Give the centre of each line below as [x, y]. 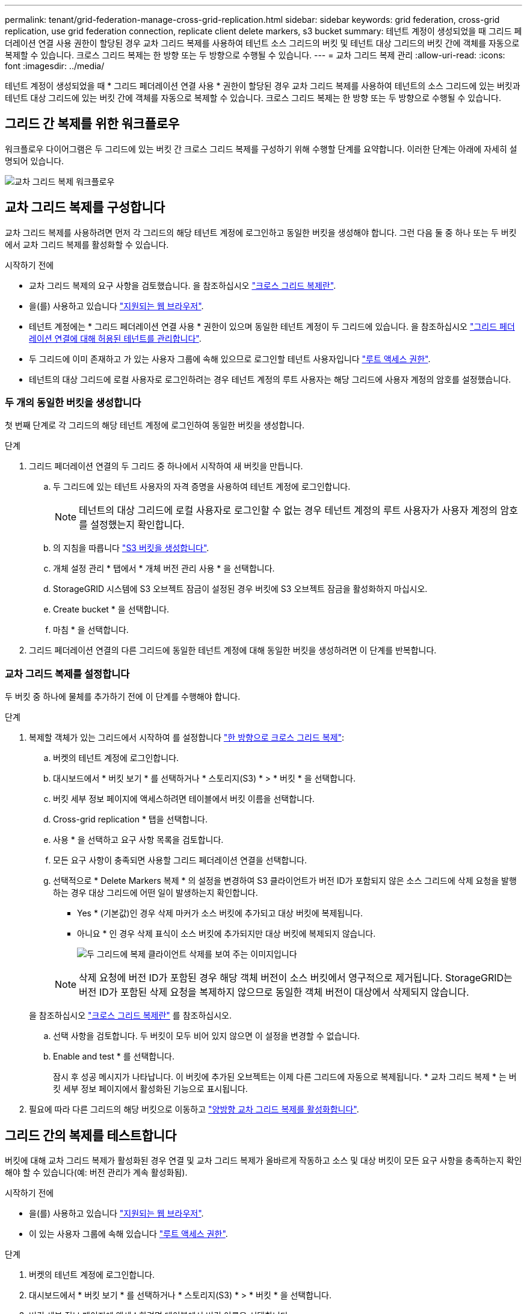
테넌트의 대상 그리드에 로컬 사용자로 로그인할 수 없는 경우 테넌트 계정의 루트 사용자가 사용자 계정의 [288, 510]
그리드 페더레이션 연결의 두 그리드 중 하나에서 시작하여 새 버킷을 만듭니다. [166, 466]
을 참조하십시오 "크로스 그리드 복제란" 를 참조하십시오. [130, 1016]
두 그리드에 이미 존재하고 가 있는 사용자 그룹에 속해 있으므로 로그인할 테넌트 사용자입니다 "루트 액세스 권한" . [230, 359]
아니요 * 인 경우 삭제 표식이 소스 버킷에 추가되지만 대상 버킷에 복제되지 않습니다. [227, 934]
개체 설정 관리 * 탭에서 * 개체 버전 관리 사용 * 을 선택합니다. [164, 569]
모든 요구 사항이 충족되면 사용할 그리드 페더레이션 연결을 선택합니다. [180, 860]
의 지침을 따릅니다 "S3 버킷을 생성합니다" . [131, 548]
